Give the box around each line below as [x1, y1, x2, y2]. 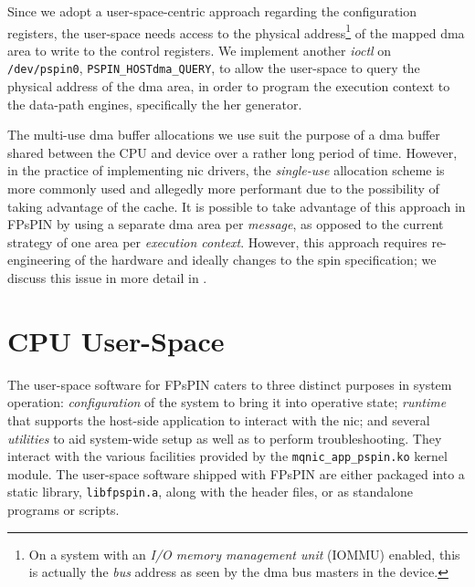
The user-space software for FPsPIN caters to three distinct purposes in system [7, 374, 452, 393]
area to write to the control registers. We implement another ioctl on [7, 40, 392, 59]
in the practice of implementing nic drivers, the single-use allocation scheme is [7, 161, 445, 180]
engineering [7, 250, 71, 269]
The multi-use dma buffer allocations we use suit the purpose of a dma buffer [7, 125, 440, 144]
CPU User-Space [7, 321, 225, 359]
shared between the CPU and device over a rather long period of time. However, [7, 142, 458, 162]
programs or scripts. [7, 500, 120, 519]
